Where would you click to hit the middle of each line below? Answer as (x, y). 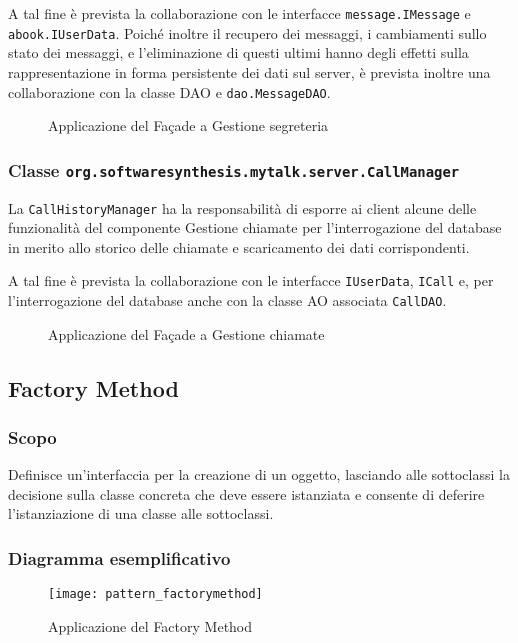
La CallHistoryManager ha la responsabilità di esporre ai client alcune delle (242, 207)
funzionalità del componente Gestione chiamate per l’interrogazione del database (255, 227)
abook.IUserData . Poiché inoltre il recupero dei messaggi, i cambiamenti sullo (247, 32)
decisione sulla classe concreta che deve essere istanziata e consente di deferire (246, 493)
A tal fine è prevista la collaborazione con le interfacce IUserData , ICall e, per (251, 280)
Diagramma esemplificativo (119, 557)
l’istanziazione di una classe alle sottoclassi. (141, 513)
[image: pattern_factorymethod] (155, 594)
